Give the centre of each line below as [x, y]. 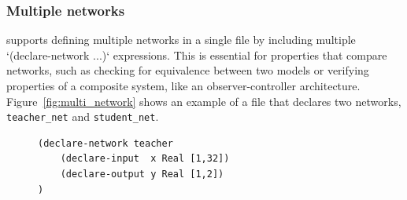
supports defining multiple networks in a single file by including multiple [181, 40]
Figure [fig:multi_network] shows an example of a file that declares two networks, [204, 101]
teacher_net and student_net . [83, 116]
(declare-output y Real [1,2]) [142, 175]
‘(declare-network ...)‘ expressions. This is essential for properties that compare [197, 55]
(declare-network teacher [105, 143]
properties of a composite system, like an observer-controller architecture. [183, 85]
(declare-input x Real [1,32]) [145, 159]
